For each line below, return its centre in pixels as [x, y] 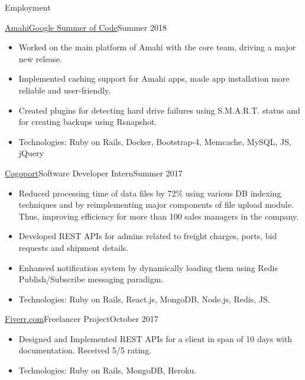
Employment [28, 7]
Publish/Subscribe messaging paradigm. [91, 279]
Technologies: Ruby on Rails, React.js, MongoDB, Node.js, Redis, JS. [144, 299]
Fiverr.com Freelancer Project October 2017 [82, 319]
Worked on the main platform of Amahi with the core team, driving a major [157, 47]
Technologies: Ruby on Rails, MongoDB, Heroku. [108, 370]
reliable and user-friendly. [65, 90]
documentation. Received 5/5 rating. [85, 350]
